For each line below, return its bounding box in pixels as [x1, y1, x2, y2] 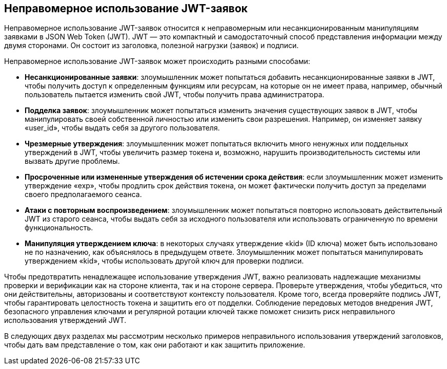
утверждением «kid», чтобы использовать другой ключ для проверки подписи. [25, 256, 304, 266]
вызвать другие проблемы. [25, 157, 120, 166]
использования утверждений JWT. [4, 316, 127, 325]
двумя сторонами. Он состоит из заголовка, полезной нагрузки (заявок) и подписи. [4, 41, 299, 50]
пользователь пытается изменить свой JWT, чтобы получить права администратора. [25, 90, 324, 99]
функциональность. [25, 223, 93, 232]
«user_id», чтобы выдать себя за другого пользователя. [25, 123, 220, 133]
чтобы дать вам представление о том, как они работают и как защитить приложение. [4, 340, 306, 350]
